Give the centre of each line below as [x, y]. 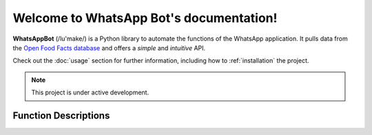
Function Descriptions [61, 115]
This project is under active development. [90, 92]
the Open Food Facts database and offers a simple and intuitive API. [109, 48]
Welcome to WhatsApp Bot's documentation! [145, 18]
